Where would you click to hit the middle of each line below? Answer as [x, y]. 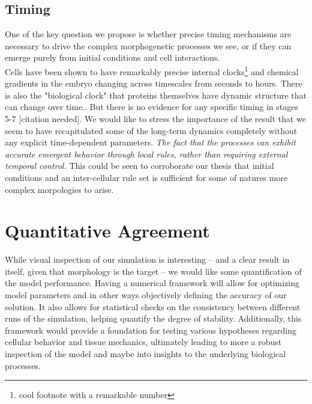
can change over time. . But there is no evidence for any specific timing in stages [152, 107]
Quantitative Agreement [107, 231]
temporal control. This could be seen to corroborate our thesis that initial [139, 166]
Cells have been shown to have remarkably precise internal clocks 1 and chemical [152, 70]
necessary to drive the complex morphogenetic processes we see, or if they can [148, 45]
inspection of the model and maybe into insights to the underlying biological [145, 354]
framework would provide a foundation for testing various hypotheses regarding [151, 330]
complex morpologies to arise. [59, 189]
